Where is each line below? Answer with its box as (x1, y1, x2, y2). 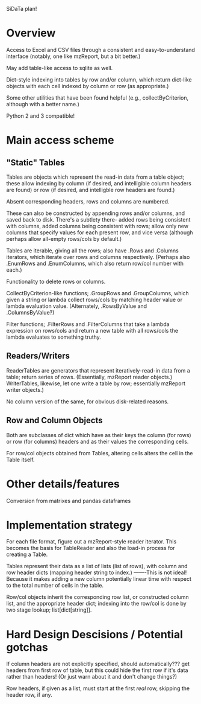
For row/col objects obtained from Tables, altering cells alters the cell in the (6, 449, 194, 456)
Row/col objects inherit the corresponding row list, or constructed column (6, 594, 190, 601)
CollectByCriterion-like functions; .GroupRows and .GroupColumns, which (6, 289, 190, 296)
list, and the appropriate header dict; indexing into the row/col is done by (6, 600, 187, 607)
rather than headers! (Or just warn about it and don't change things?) (6, 673, 178, 680)
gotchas (6, 640, 48, 654)
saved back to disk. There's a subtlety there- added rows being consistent (6, 216, 191, 223)
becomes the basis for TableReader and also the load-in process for (6, 545, 176, 552)
